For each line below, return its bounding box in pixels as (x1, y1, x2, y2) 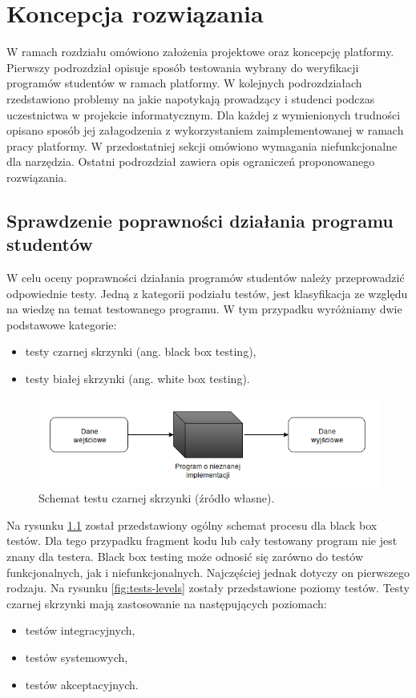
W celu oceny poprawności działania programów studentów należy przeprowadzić (6, 269, 405, 286)
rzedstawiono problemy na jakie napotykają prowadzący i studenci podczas (6, 90, 375, 107)
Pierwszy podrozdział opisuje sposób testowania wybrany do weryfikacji (6, 59, 359, 75)
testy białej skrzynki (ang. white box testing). (25, 370, 250, 387)
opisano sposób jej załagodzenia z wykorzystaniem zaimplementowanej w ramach (6, 122, 404, 139)
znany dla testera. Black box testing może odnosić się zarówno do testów (6, 548, 364, 564)
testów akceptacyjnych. (25, 676, 139, 692)
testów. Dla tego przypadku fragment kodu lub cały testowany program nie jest (6, 532, 398, 549)
